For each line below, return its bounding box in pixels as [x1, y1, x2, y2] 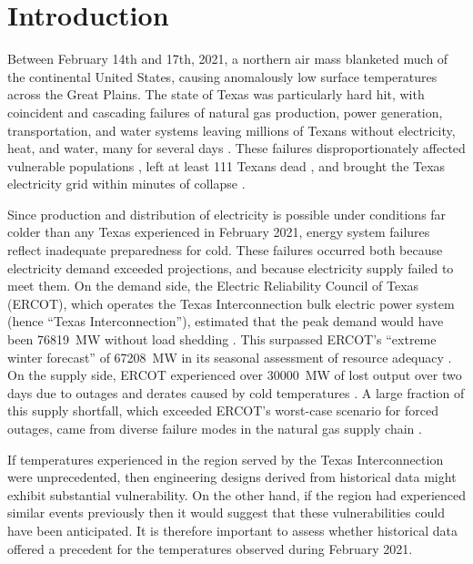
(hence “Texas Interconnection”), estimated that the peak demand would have [7, 312, 444, 331]
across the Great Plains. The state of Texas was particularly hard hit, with [7, 85, 425, 104]
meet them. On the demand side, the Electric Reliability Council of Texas [7, 276, 419, 295]
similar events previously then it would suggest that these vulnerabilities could [7, 503, 445, 522]
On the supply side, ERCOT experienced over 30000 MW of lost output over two [7, 365, 462, 385]
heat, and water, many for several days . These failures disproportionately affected [7, 138, 466, 158]
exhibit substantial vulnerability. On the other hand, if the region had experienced [7, 485, 467, 504]
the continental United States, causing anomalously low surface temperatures [7, 67, 438, 86]
